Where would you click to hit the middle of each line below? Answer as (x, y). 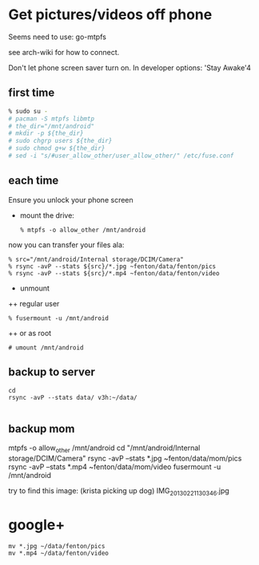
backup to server (52, 372)
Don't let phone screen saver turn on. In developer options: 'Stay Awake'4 (130, 67)
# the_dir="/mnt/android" (51, 126)
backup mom (42, 429)
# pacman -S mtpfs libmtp (51, 119)
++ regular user (34, 303)
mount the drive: (47, 215)
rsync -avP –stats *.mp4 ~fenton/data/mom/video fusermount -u (115, 467)
